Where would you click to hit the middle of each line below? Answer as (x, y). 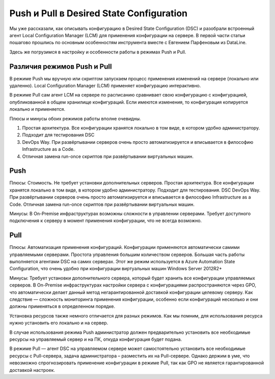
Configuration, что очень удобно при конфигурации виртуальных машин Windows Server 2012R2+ (116, 269)
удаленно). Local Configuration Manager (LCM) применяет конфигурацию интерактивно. (105, 86)
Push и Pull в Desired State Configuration (99, 13)
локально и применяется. (37, 109)
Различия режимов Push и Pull (61, 66)
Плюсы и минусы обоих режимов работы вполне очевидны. (75, 118)
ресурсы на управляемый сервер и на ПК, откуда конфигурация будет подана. (96, 339)
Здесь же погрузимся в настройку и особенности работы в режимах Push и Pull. (98, 52)
